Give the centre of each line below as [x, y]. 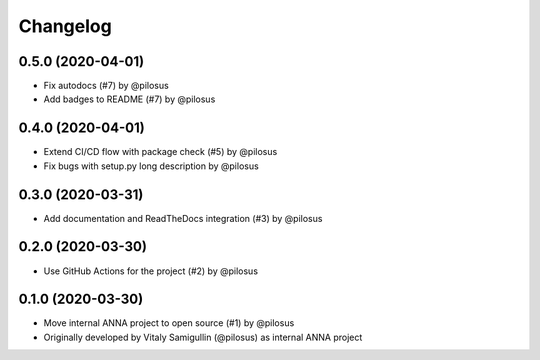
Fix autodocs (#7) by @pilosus [106, 86]
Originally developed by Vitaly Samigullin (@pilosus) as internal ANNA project [203, 337]
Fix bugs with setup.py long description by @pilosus [151, 166]
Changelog [65, 26]
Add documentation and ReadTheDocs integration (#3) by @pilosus [183, 218]
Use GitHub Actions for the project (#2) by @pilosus [151, 271]
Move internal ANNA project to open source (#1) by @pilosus [169, 323]
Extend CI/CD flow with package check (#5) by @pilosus [160, 152]
